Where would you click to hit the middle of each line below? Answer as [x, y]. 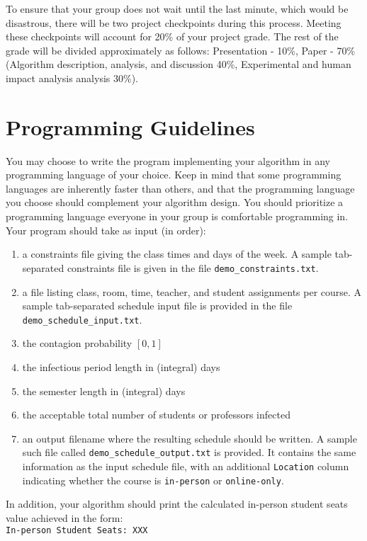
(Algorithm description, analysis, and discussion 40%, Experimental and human [179, 64]
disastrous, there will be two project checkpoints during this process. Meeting [174, 22]
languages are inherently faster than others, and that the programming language [180, 188]
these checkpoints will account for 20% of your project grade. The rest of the [172, 36]
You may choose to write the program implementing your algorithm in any [168, 160]
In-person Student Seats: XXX [77, 531]
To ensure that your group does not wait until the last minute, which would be [177, 8]
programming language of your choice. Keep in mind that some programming [174, 175]
